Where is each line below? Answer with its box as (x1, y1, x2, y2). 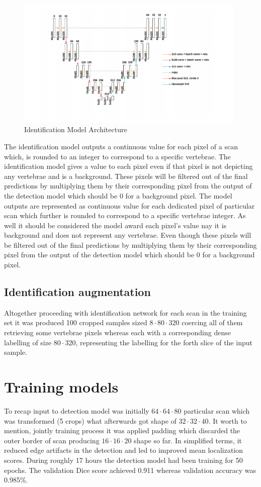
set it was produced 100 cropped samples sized (4, 317, 147, 328)
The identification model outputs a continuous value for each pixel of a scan (4, 141, 238, 151)
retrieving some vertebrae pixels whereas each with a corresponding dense (4, 327, 231, 338)
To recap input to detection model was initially (4, 405, 149, 416)
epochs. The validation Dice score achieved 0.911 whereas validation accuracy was (4, 464, 256, 475)
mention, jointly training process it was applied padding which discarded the (4, 425, 240, 436)
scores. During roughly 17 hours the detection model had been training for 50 (4, 454, 243, 465)
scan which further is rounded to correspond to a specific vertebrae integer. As (4, 210, 246, 221)
